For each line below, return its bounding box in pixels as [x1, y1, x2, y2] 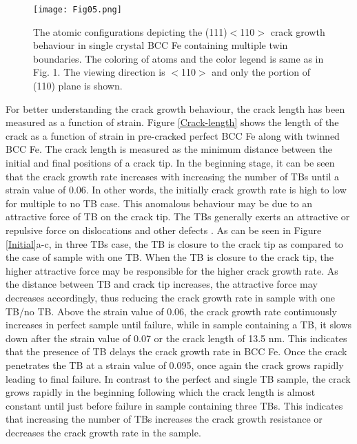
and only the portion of [212, 65, 311, 79]
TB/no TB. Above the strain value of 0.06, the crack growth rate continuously [6, 304, 337, 318]
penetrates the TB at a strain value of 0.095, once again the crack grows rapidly [6, 357, 344, 372]
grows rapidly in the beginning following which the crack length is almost [6, 385, 316, 399]
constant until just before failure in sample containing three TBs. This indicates [6, 398, 343, 412]
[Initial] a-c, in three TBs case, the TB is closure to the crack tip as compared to [6, 236, 343, 251]
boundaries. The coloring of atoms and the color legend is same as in [33, 51, 324, 65]
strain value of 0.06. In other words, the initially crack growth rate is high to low [6, 182, 347, 197]
